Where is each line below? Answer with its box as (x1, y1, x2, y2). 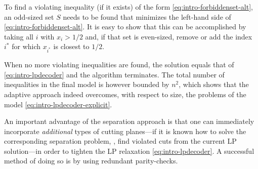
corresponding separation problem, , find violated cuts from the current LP (4, 136, 237, 146)
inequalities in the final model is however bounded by (4, 79, 169, 90)
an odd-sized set (4, 11, 54, 22)
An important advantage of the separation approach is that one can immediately (4, 116, 254, 126)
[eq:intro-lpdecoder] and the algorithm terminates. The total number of (4, 69, 225, 79)
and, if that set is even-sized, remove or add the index (85, 31, 252, 41)
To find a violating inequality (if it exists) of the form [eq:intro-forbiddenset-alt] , (4, 2, 253, 12)
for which (12, 41, 41, 52)
